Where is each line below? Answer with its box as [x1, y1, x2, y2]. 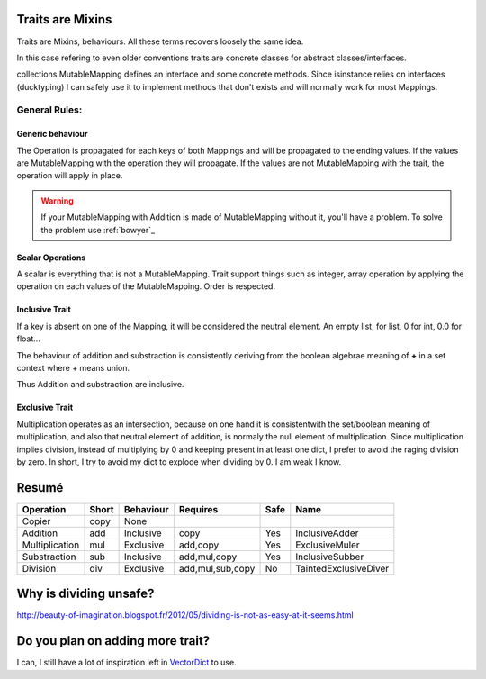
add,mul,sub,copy [178, 562, 256, 575]
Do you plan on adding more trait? [16, 633, 211, 648]
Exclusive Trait [16, 402, 74, 413]
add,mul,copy [178, 550, 238, 563]
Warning [40, 195, 74, 206]
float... [16, 333, 40, 344]
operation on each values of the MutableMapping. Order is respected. [16, 281, 276, 292]
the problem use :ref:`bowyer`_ [40, 224, 156, 235]
